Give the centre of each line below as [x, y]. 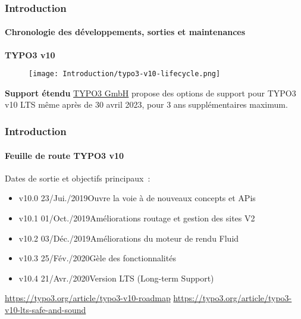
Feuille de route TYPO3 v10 [65, 155]
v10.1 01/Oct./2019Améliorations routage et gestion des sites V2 [137, 218]
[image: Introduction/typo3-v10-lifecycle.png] [125, 74]
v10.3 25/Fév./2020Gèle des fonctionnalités [97, 258]
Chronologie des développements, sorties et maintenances [125, 32]
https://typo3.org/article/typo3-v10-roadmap [88, 298]
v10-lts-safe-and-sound [46, 309]
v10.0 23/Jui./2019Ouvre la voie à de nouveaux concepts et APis [137, 198]
